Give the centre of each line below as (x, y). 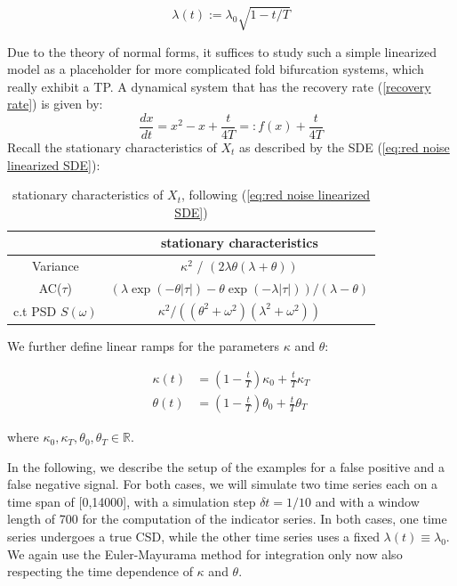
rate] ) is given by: (55, 104)
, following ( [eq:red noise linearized (276, 195)
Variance (55, 266)
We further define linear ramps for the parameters (144, 346)
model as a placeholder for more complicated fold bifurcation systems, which (216, 69)
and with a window (367, 501)
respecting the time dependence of (100, 571)
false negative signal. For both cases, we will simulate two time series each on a (223, 484)
